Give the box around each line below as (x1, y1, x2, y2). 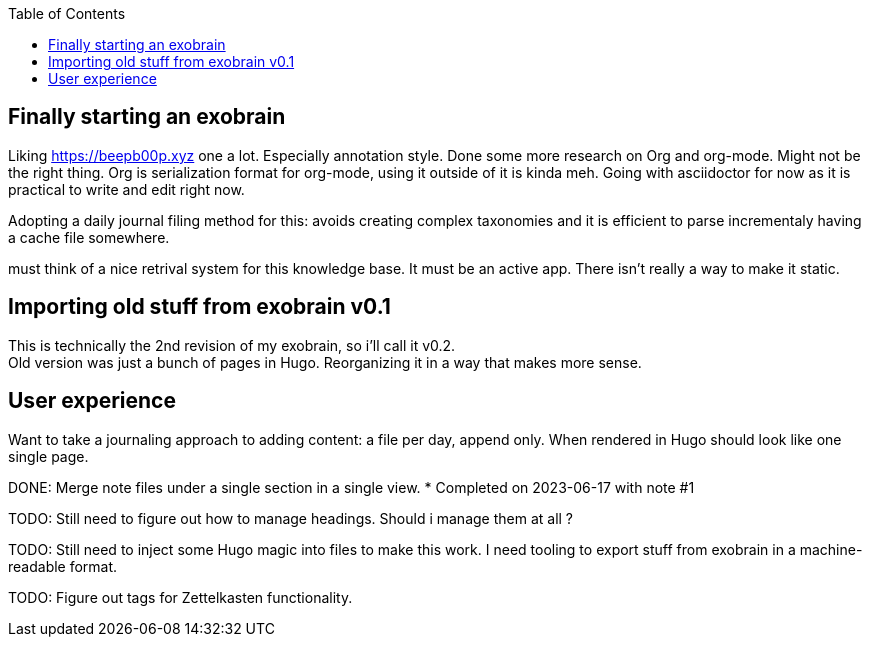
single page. (8, 447, 89, 465)
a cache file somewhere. (8, 228, 170, 246)
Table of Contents (8, 5, 126, 22)
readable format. (8, 557, 118, 575)
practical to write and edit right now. (8, 180, 245, 198)
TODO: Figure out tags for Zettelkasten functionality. (8, 588, 353, 606)
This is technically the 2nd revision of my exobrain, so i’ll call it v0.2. (8, 336, 456, 354)
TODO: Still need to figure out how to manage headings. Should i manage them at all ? (8, 509, 574, 527)
